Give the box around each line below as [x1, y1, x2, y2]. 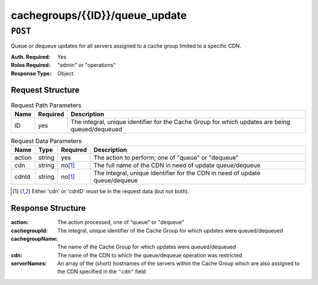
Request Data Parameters [11, 137, 82, 145]
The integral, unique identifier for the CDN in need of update [93, 169, 261, 177]
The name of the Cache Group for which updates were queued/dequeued [57, 243, 236, 250]
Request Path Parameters [11, 101, 82, 109]
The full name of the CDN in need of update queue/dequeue [93, 161, 261, 170]
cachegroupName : [11, 235, 58, 242]
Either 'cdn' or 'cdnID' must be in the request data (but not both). [31, 188, 190, 195]
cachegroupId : [11, 227, 48, 234]
